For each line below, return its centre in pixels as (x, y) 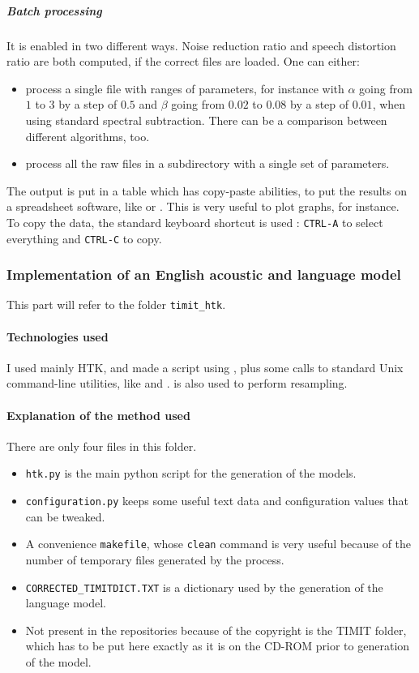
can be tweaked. (65, 516)
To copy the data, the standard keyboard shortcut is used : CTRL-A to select (195, 222)
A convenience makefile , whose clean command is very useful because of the (218, 544)
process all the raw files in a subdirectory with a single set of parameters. (207, 163)
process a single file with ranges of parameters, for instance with (185, 88)
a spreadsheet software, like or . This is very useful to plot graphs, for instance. (203, 206)
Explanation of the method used (98, 415)
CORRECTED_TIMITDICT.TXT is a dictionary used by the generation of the (204, 587)
